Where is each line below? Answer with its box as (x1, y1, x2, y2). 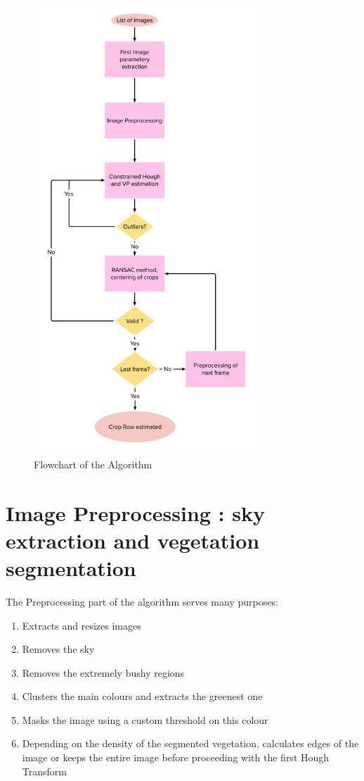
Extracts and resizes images (22, 618, 141, 632)
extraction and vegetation (6, 525, 260, 554)
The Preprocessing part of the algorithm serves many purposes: (6, 594, 278, 608)
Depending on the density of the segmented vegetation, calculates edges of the (22, 736, 359, 751)
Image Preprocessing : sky (6, 498, 265, 527)
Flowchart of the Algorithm (34, 456, 152, 471)
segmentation (6, 553, 136, 582)
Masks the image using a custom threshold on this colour (22, 712, 268, 727)
